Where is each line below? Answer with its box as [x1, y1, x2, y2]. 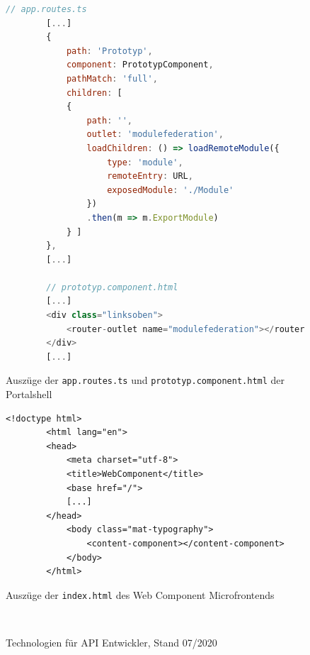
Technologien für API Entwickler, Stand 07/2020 [6, 635, 217, 650]
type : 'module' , [107, 157, 183, 167]
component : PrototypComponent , [66, 60, 214, 70]
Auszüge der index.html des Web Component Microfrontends [6, 587, 275, 602]
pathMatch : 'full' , [66, 73, 158, 84]
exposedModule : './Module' [107, 185, 234, 195]
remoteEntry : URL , [107, 171, 193, 182]
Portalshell [6, 387, 52, 402]
